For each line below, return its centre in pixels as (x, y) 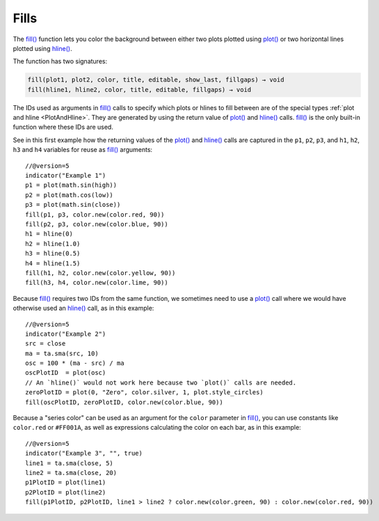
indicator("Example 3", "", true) (84, 453)
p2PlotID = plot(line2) (66, 492)
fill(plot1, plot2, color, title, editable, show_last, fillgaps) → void (156, 80)
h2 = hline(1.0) (53, 243)
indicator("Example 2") (66, 334)
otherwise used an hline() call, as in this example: (83, 308)
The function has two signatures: (60, 61)
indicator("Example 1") (66, 176)
